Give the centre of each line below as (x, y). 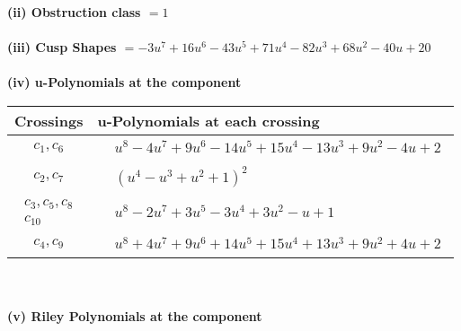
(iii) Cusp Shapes (62, 47)
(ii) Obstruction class (74, 12)
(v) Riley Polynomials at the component (135, 316)
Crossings (49, 120)
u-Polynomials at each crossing (208, 120)
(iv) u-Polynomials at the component (124, 82)
